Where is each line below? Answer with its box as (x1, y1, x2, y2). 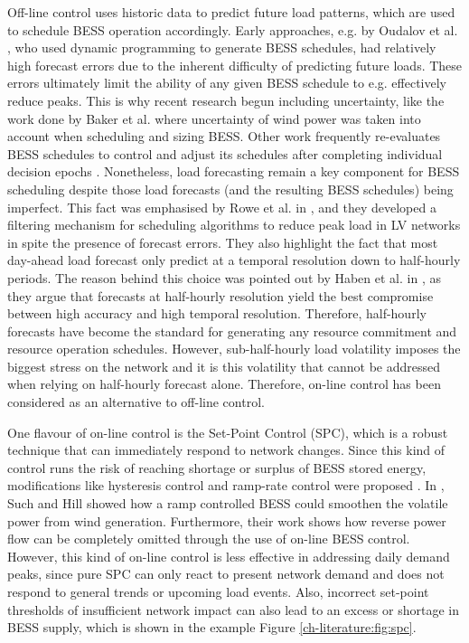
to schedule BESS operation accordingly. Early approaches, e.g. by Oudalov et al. (7, 20, 458, 39)
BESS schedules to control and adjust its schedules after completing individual (7, 144, 443, 163)
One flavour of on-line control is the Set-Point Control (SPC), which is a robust (7, 422, 448, 441)
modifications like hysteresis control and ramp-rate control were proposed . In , (7, 476, 445, 495)
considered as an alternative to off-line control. (7, 392, 265, 411)
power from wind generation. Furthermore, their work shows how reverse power (7, 511, 446, 530)
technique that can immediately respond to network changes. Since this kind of (7, 440, 446, 459)
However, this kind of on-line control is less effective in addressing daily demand (7, 546, 450, 565)
